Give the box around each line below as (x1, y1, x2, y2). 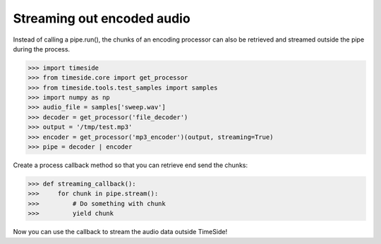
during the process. (13, 44, 71, 53)
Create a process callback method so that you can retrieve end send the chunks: (13, 161, 248, 169)
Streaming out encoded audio (13, 11, 190, 26)
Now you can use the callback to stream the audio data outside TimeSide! (13, 228, 228, 236)
